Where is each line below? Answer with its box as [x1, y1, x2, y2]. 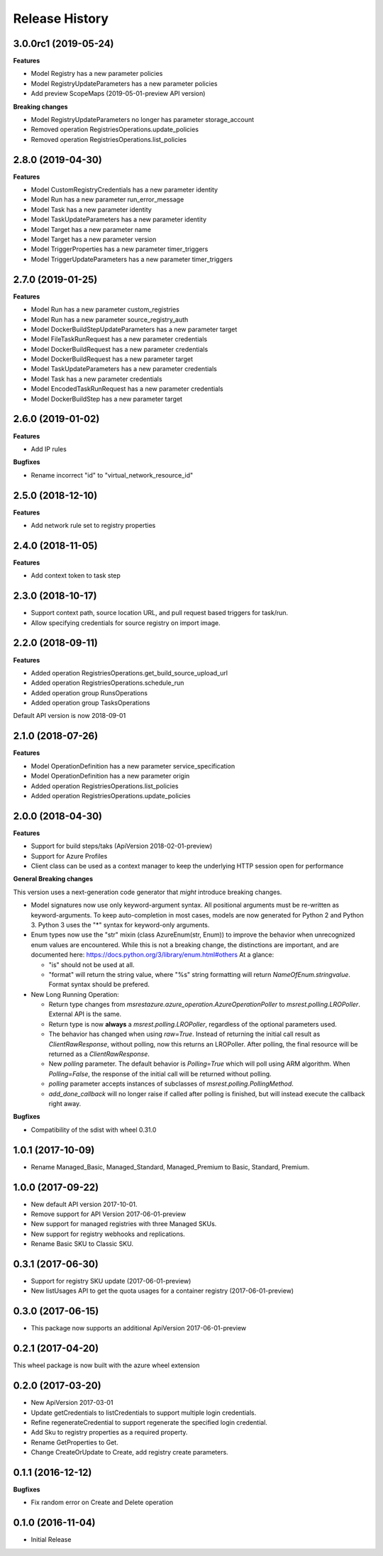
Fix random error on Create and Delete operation [30, 1498, 174, 1507]
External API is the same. [48, 1010, 122, 1018]
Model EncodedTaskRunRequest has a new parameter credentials [30, 385, 223, 393]
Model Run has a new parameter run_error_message [30, 195, 184, 204]
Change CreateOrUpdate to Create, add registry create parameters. [30, 1448, 228, 1457]
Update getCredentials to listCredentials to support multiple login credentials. [30, 1408, 257, 1417]
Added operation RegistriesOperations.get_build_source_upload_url [30, 668, 228, 677]
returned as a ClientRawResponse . [48, 1050, 150, 1059]
